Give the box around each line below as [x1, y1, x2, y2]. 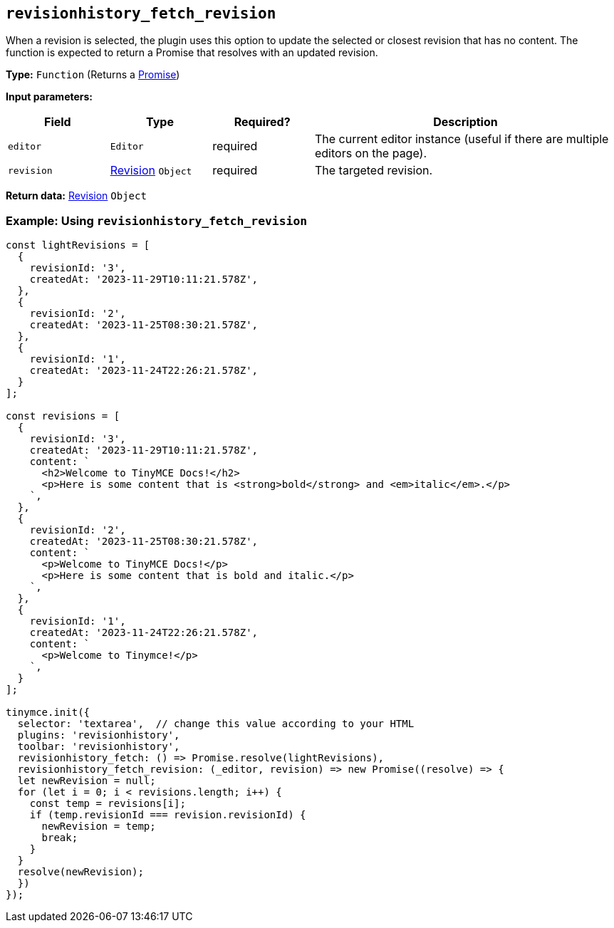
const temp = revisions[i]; [29, 798, 186, 810]
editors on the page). [314, 146, 427, 161]
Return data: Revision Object [6, 189, 147, 202]
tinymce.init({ [6, 707, 90, 719]
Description [433, 115, 498, 130]
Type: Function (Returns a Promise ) [6, 68, 180, 81]
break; [41, 832, 78, 844]
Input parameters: [6, 90, 93, 103]
